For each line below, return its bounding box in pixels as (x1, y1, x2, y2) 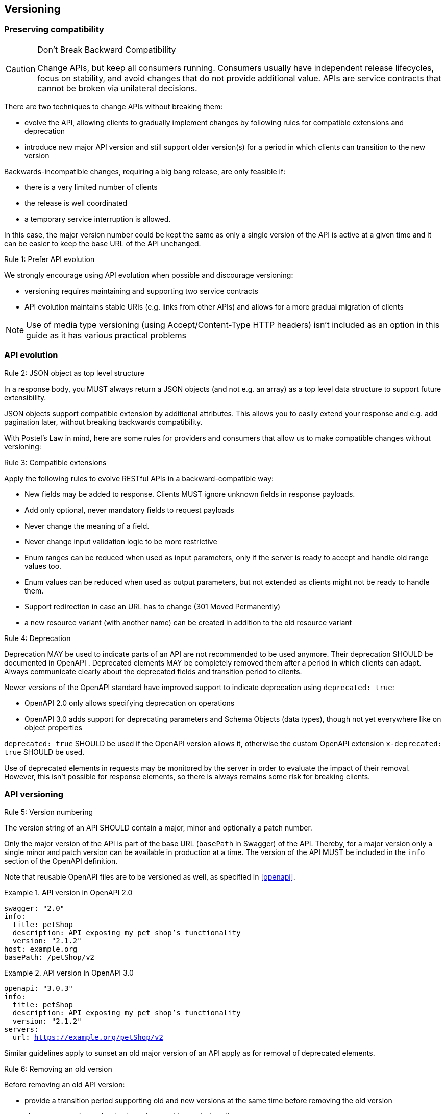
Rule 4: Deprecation (4, 633, 71, 643)
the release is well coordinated (24, 198, 128, 207)
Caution (6, 63, 36, 74)
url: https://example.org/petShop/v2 (12, 1033, 163, 1042)
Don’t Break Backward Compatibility (37, 44, 176, 55)
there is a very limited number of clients (24, 182, 158, 192)
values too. (24, 561, 62, 571)
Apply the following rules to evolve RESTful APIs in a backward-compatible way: (4, 473, 274, 483)
